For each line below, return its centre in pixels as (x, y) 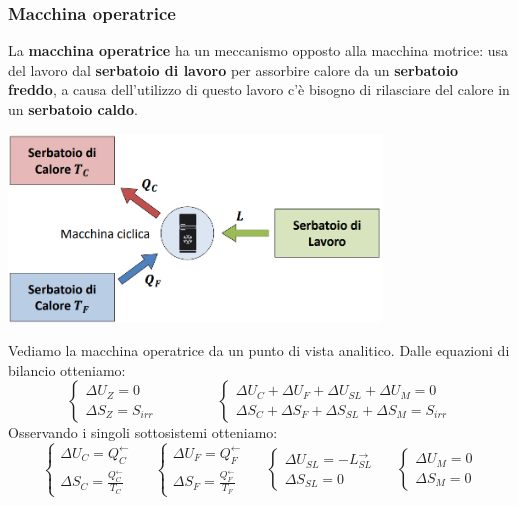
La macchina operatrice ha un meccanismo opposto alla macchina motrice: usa (258, 50)
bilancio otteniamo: (67, 369)
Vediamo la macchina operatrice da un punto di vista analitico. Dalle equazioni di (259, 350)
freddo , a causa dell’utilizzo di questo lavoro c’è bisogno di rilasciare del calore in (259, 89)
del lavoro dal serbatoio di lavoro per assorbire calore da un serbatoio (233, 69)
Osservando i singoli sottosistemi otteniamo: (143, 432)
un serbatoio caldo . (73, 109)
